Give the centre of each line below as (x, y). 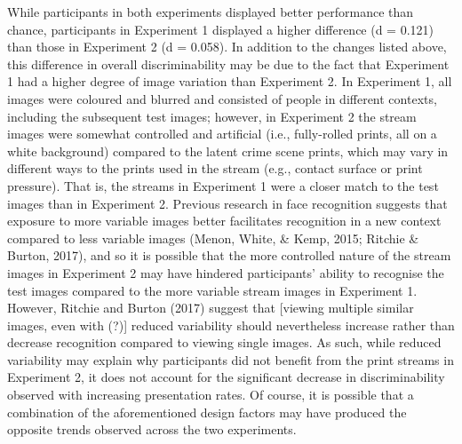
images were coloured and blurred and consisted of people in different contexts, (222, 98)
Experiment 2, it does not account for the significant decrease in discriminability (226, 377)
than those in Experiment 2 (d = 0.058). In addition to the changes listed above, (227, 47)
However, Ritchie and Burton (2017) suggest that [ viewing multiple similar (211, 308)
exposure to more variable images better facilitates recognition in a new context (224, 221)
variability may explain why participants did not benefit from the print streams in (231, 359)
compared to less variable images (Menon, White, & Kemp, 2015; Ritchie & (213, 238)
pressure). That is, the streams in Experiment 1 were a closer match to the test (223, 185)
